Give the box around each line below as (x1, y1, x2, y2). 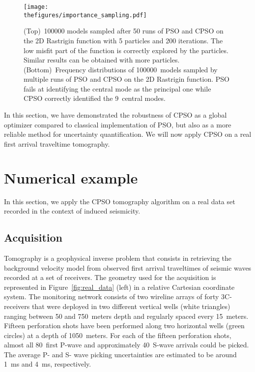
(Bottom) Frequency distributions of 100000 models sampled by (24, 64, 218, 74)
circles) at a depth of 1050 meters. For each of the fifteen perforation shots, (4, 330, 231, 340)
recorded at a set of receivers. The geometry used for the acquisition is (4, 272, 216, 282)
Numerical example (4, 167, 138, 187)
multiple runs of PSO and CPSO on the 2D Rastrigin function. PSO (24, 74, 229, 84)
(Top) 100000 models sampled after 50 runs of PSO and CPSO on (24, 26, 224, 36)
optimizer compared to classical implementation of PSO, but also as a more (4, 119, 231, 129)
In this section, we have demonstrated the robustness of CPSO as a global (4, 110, 227, 120)
